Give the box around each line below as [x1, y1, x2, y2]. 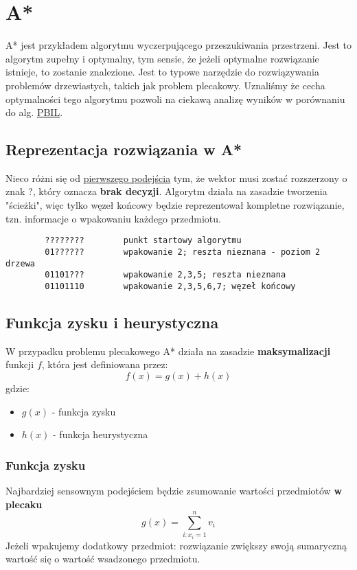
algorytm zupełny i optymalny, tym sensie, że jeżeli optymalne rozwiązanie [5, 51, 319, 65]
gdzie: [5, 380, 30, 395]
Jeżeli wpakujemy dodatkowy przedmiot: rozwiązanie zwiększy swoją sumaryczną [5, 538, 347, 552]
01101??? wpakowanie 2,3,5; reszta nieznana [45, 270, 286, 280]
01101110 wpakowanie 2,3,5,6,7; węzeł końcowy [45, 281, 296, 291]
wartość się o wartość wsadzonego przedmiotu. [5, 551, 200, 566]
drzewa [5, 258, 35, 269]
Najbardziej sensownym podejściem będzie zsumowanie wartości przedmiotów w [5, 483, 343, 497]
